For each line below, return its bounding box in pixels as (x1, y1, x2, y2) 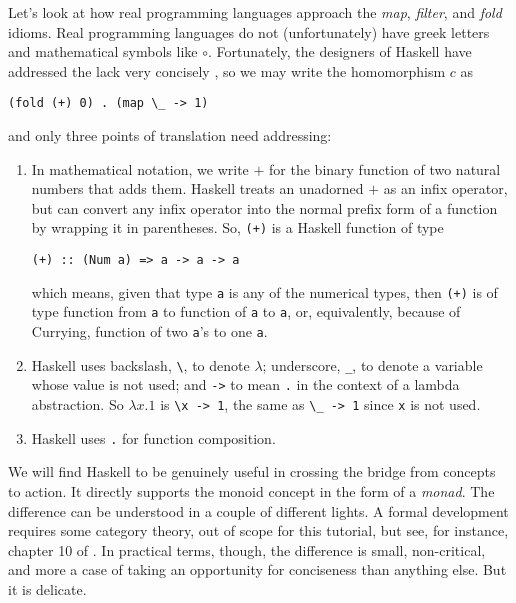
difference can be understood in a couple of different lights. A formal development (8, 500, 509, 521)
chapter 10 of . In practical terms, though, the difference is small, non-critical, (8, 539, 486, 560)
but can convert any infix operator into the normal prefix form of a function (31, 197, 498, 218)
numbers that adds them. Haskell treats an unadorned (31, 178, 364, 199)
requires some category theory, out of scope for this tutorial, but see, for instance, (8, 520, 509, 541)
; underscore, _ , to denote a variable (262, 354, 483, 375)
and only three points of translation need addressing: (8, 125, 332, 146)
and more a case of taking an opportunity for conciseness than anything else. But (8, 559, 507, 580)
